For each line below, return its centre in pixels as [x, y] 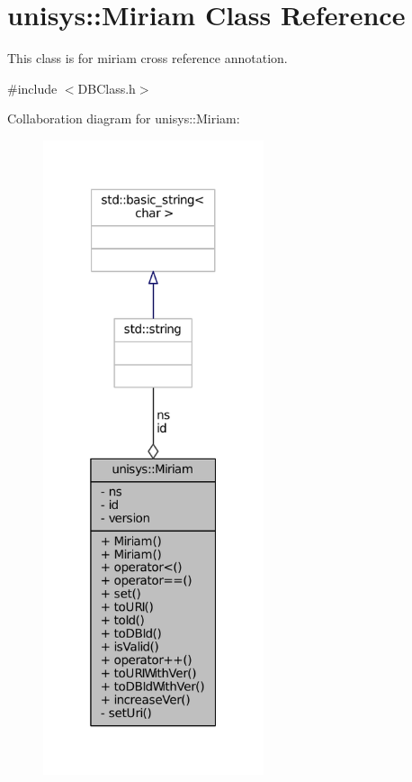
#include [32, 88]
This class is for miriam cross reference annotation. [148, 58]
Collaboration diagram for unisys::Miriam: [124, 118]
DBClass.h [107, 88]
